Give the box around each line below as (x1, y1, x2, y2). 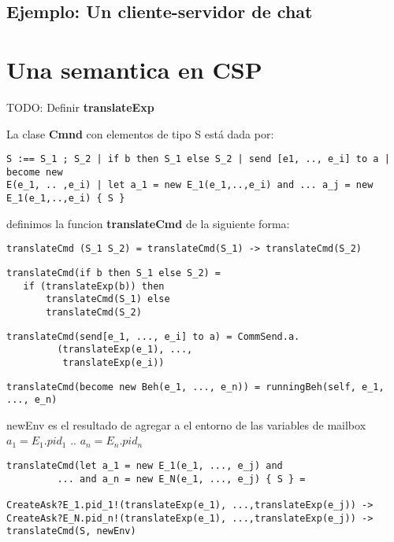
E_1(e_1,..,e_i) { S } (6, 193, 125, 205)
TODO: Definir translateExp (6, 98, 154, 115)
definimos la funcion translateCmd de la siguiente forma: (6, 215, 290, 231)
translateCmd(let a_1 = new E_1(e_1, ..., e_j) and (6, 460, 283, 472)
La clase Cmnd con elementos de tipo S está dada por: (6, 125, 274, 142)
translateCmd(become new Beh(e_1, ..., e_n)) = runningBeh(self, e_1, (6, 381, 385, 393)
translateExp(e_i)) (62, 356, 165, 368)
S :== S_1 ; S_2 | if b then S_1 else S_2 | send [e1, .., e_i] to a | (6, 153, 390, 165)
